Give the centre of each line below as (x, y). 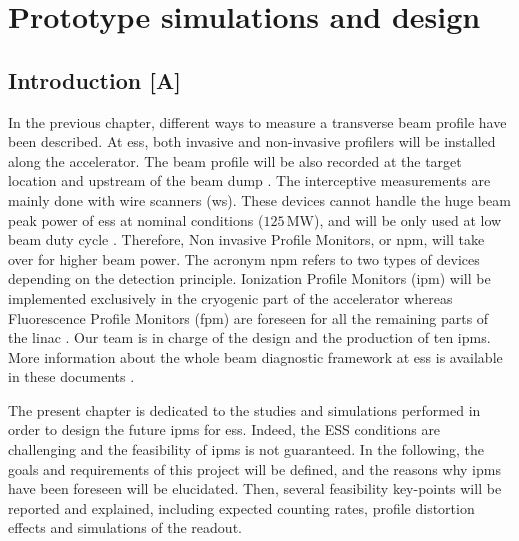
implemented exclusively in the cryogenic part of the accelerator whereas (230, 297)
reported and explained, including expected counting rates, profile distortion (241, 507)
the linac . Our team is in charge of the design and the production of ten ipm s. (249, 337)
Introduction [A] (94, 79)
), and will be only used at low (407, 219)
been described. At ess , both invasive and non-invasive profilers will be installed (252, 141)
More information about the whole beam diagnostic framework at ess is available (255, 356)
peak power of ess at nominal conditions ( (136, 219)
